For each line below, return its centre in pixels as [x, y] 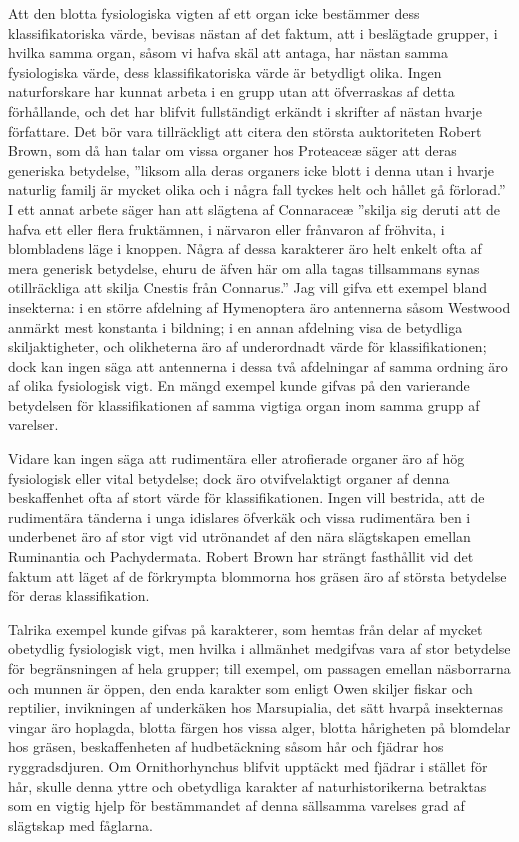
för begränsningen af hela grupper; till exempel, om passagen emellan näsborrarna [259, 668]
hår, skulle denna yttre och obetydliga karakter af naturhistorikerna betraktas [247, 785]
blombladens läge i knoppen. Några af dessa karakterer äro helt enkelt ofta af [245, 248]
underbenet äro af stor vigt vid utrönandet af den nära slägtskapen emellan [239, 536]
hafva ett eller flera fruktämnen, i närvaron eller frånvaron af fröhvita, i [226, 228]
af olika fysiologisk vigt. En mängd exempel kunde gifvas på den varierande [239, 385]
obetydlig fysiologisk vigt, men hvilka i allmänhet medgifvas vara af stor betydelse [259, 648]
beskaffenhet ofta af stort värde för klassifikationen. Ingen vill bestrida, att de [246, 497]
